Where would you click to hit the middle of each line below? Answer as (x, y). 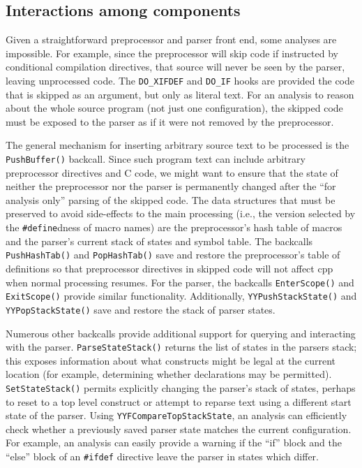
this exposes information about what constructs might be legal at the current (171, 360)
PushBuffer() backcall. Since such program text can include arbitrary (156, 159)
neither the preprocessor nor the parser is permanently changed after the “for (171, 186)
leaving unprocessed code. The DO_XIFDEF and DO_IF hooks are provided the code (180, 80)
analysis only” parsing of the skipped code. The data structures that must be (171, 199)
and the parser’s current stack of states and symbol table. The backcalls (159, 241)
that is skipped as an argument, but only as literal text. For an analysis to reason (180, 94)
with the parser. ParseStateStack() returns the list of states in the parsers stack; (181, 347)
